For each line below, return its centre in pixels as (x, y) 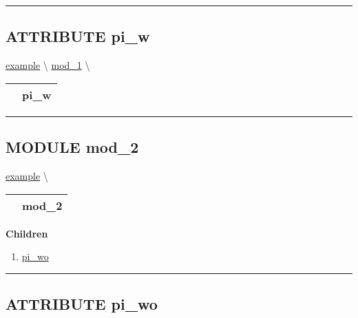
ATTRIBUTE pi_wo (82, 304)
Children (27, 233)
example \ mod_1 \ (48, 65)
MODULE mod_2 (72, 147)
